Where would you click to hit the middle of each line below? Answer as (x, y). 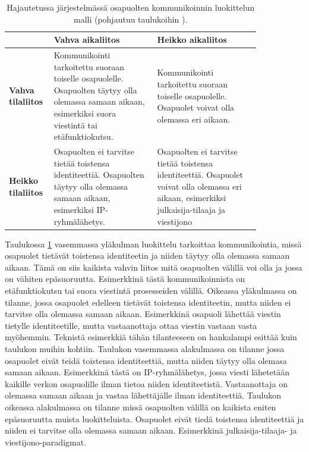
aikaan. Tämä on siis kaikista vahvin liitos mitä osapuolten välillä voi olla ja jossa (154, 267)
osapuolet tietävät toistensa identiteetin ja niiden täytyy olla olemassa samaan (147, 255)
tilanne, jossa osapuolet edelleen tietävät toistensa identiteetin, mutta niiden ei (148, 302)
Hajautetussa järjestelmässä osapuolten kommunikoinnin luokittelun (131, 7)
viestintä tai (75, 125)
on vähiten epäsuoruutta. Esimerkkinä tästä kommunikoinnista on (125, 279)
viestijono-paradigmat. (46, 442)
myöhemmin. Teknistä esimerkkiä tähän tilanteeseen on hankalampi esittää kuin (151, 337)
